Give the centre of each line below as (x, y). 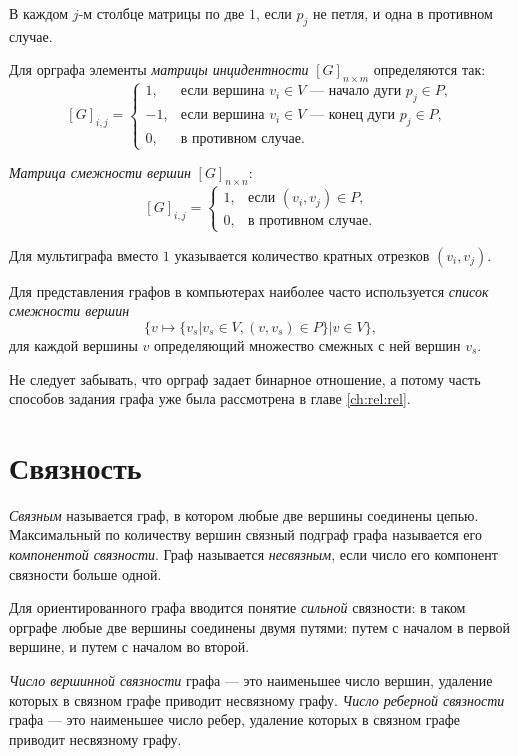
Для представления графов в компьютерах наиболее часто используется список (249, 290)
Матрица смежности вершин (100, 172)
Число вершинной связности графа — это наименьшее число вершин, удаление (251, 679)
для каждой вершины (73, 344)
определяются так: (429, 69)
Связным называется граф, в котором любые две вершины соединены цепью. (244, 514)
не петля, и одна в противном (402, 13)
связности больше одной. (85, 573)
